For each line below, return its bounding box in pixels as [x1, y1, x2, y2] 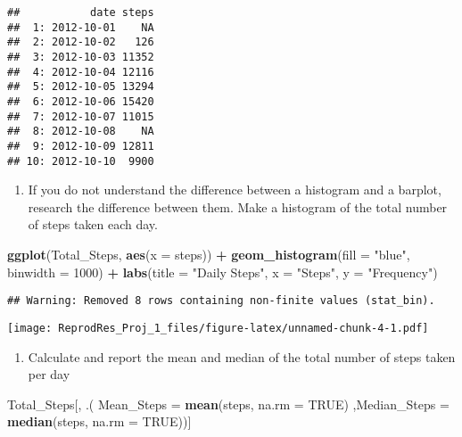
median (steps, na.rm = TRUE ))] [7, 412, 192, 431]
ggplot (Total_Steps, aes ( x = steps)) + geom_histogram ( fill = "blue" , [7, 245, 410, 263]
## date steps [7, 6, 154, 19]
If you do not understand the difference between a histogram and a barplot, [28, 180, 441, 199]
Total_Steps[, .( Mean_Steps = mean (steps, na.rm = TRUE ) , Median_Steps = [7, 394, 450, 413]
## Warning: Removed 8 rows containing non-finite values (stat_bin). [7, 294, 435, 308]
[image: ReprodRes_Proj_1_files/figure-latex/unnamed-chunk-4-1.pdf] [7, 321, 429, 334]
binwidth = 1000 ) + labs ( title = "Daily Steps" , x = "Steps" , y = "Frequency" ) [7, 262, 438, 281]
